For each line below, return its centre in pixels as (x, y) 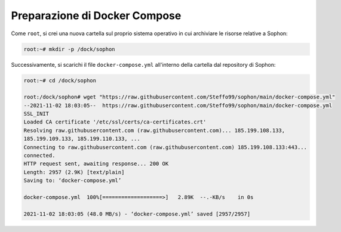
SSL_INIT (36, 114)
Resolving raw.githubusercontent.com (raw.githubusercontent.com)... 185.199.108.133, (154, 130)
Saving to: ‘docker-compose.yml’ (73, 181)
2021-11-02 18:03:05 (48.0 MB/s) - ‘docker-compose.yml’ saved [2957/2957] (137, 214)
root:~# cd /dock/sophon (60, 80)
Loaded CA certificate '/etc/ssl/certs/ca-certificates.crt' (115, 122)
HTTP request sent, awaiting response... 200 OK (96, 164)
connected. (39, 156)
